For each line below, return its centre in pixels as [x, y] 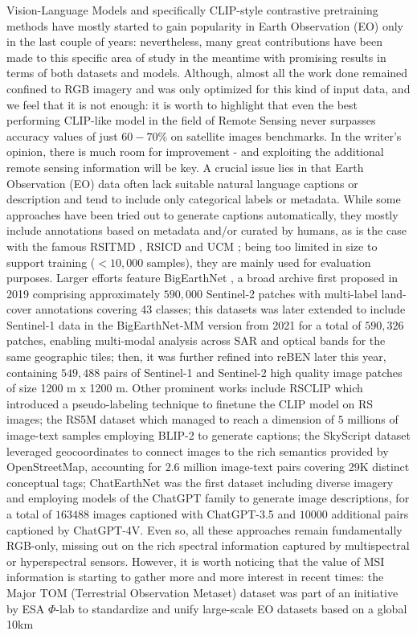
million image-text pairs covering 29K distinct [296, 467]
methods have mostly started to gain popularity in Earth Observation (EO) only [205, 25]
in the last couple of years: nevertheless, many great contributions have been [194, 41]
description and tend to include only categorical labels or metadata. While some [204, 199]
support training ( [51, 262]
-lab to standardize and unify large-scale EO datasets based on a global [231, 608]
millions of [373, 419]
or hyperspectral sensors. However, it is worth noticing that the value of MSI [196, 561]
